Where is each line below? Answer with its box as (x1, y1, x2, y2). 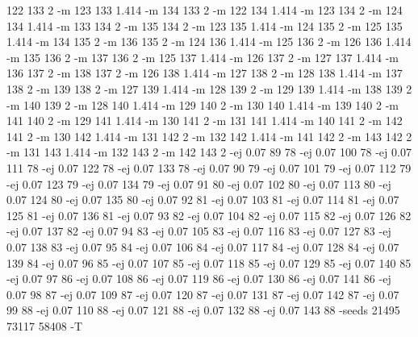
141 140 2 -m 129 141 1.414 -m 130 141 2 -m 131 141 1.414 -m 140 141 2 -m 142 (6, 112, 403, 129)
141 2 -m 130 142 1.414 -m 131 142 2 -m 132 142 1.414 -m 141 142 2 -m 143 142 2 (6, 127, 412, 144)
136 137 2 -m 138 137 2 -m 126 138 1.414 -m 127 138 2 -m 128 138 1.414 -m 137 (6, 64, 403, 81)
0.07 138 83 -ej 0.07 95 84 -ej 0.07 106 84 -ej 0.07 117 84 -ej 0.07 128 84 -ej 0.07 (6, 238, 399, 255)
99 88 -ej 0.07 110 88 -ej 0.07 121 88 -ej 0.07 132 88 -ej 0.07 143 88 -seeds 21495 (6, 302, 400, 318)
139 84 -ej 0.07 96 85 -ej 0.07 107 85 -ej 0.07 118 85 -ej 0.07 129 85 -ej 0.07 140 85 (6, 254, 412, 271)
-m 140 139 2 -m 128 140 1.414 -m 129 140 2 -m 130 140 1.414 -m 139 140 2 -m (6, 96, 399, 113)
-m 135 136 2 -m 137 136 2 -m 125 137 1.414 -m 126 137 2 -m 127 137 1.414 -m (6, 48, 399, 65)
